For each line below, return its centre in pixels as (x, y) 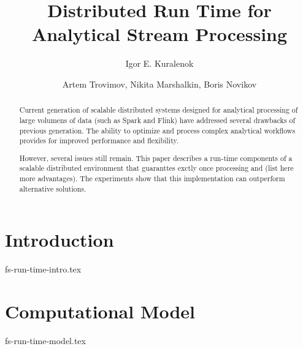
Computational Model (100, 311)
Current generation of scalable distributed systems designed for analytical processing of (159, 110)
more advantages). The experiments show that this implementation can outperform (152, 178)
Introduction (59, 240)
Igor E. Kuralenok (159, 63)
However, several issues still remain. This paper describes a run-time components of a (156, 158)
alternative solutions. (53, 188)
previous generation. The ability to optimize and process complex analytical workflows (157, 130)
